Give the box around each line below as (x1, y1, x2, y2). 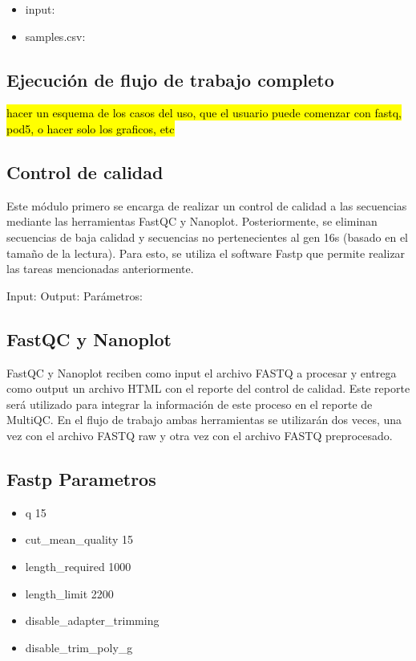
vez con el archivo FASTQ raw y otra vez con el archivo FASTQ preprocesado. (6, 426, 393, 443)
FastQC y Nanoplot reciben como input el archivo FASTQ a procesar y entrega (6, 364, 397, 381)
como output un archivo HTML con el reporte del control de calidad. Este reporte (6, 380, 410, 397)
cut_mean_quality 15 (25, 531, 133, 548)
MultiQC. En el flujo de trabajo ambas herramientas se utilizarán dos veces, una (6, 411, 402, 428)
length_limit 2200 (25, 585, 114, 602)
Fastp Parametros (6, 466, 156, 491)
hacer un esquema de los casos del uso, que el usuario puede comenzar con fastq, (6, 104, 402, 121)
